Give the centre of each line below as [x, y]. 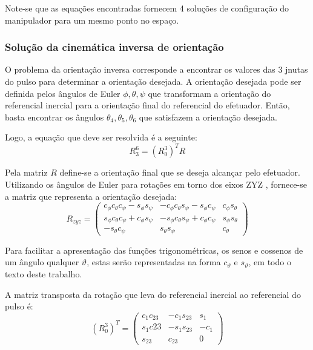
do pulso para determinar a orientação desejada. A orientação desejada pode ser [153, 81]
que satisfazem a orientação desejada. [208, 117]
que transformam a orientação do [209, 93]
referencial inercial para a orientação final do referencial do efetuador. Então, [147, 105]
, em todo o [270, 262]
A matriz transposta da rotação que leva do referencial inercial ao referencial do [153, 294]
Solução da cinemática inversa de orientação [114, 47]
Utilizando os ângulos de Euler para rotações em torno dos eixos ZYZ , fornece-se [156, 184]
